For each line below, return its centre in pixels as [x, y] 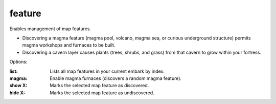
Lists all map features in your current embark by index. [107, 71]
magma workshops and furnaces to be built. [69, 45]
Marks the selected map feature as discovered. [99, 86]
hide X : [17, 93]
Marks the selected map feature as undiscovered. [102, 93]
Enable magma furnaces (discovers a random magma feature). [116, 78]
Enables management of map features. [50, 29]
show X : [18, 86]
